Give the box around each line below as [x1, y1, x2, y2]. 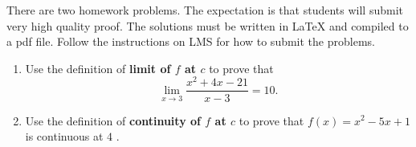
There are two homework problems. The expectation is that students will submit [6, 2, 404, 18]
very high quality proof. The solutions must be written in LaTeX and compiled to [6, 17, 409, 34]
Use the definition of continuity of [25, 112, 201, 129]
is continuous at [25, 128, 104, 145]
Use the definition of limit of [25, 59, 171, 76]
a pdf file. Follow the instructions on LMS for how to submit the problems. [6, 33, 375, 50]
